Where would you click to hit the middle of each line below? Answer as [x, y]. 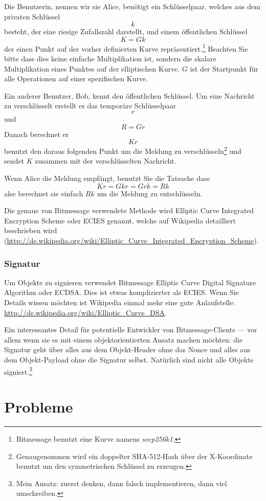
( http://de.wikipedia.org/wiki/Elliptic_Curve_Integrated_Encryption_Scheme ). [131, 240]
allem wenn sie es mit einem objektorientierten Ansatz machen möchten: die [124, 339]
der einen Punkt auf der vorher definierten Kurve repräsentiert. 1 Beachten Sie [126, 48]
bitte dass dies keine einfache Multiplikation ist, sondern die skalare [110, 59]
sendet [14, 161]
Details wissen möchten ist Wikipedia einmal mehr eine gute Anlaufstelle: [120, 302]
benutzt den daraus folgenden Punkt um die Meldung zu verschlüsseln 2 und [123, 150]
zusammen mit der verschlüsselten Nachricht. [106, 161]
